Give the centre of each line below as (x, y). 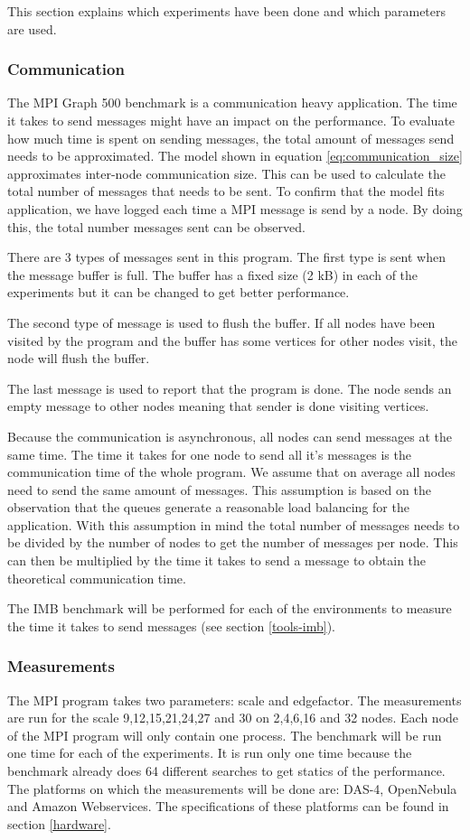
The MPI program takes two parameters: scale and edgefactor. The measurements (235, 700)
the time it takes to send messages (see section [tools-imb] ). (171, 625)
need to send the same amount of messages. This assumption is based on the (219, 489)
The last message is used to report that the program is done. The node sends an (230, 388)
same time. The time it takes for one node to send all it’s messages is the (209, 454)
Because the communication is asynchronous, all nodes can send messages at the (230, 436)
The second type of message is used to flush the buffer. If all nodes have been (221, 322)
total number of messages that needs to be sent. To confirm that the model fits (226, 191)
